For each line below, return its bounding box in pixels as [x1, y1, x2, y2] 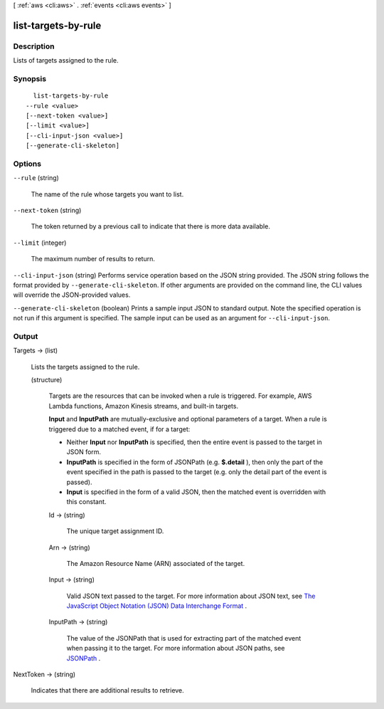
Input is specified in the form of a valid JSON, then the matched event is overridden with [66, 488, 326, 496]
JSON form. [66, 448, 102, 456]
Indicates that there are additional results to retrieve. [31, 686, 184, 695]
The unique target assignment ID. [66, 527, 164, 535]
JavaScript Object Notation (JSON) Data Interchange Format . [66, 602, 247, 610]
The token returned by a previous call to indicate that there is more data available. [31, 222, 270, 231]
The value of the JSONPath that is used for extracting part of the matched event [66, 634, 302, 642]
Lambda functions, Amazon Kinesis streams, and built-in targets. [48, 401, 238, 410]
